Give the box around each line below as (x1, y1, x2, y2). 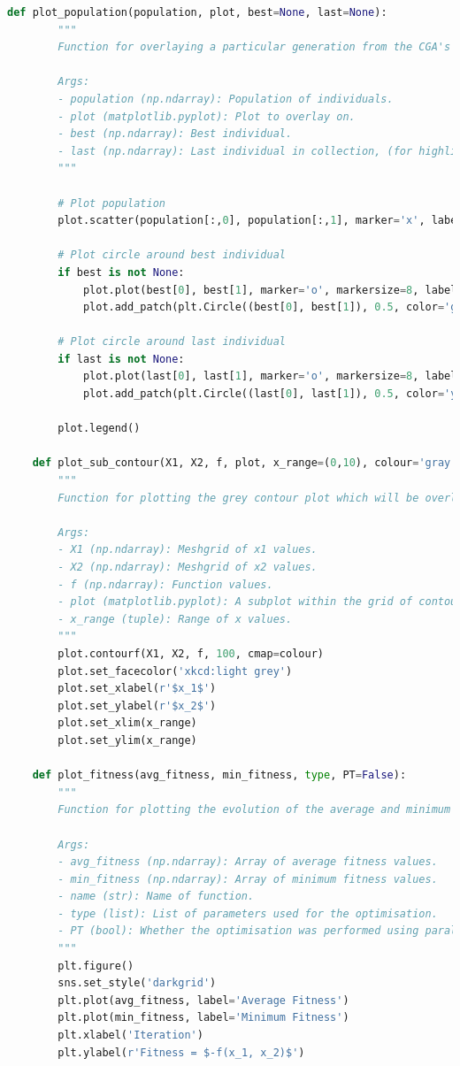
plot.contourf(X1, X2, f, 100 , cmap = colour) (57, 647, 324, 660)
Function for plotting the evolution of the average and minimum (57, 803, 451, 817)
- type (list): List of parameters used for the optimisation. (57, 907, 438, 920)
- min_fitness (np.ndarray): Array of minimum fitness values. (57, 872, 438, 886)
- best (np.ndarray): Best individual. (57, 127, 293, 141)
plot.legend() (57, 422, 141, 435)
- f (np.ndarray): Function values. (57, 578, 273, 591)
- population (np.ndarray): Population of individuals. (57, 92, 394, 105)
